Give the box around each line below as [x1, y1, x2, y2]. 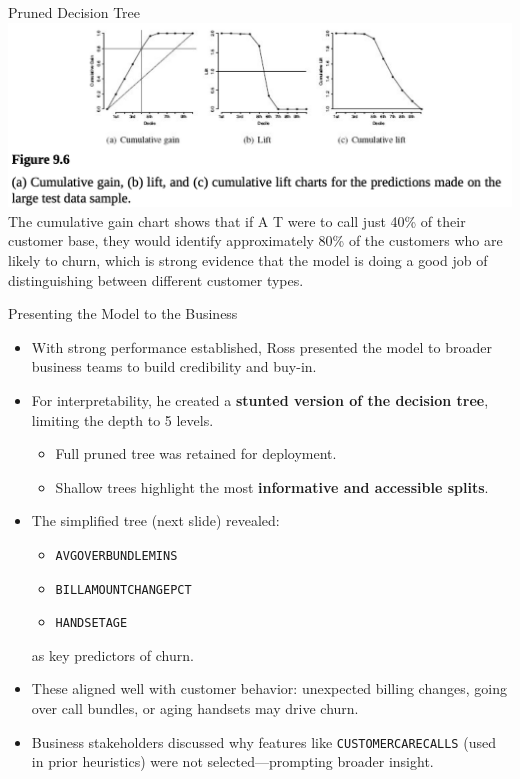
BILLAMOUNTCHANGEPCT [55, 582, 192, 597]
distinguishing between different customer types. [8, 269, 304, 290]
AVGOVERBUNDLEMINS [55, 548, 178, 563]
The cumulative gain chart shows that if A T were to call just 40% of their [8, 210, 466, 231]
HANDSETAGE [55, 616, 128, 631]
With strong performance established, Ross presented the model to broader [31, 336, 492, 357]
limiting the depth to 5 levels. [31, 409, 214, 430]
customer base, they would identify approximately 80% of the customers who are [8, 230, 503, 251]
